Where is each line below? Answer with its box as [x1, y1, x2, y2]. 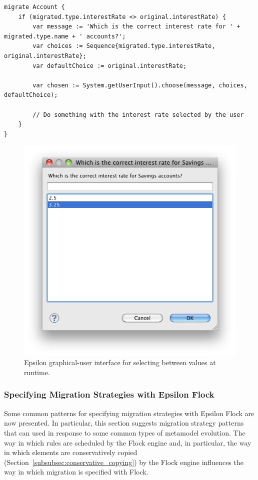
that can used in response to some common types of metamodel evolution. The [4, 427, 245, 438]
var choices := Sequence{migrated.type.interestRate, [32, 42, 215, 50]
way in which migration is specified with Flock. [4, 467, 148, 477]
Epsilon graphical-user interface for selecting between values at [24, 357, 216, 368]
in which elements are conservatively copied [4, 447, 137, 458]
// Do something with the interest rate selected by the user [32, 111, 244, 118]
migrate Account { [4, 3, 65, 10]
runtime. [24, 367, 50, 377]
